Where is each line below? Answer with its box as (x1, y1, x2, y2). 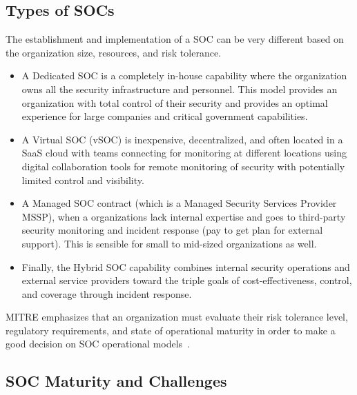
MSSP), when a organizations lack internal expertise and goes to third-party (21, 209, 346, 223)
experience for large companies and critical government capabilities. (21, 109, 308, 123)
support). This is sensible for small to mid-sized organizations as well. (21, 236, 317, 250)
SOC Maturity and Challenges (6, 370, 227, 392)
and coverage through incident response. (21, 286, 192, 301)
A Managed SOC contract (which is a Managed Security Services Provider (21, 196, 337, 210)
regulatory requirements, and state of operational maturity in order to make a (6, 323, 336, 337)
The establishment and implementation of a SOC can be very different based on (6, 32, 344, 46)
